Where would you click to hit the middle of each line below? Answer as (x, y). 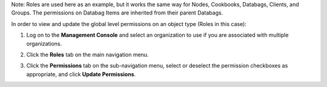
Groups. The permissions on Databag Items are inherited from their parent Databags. (117, 13)
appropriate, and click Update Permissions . (81, 74)
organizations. (44, 43)
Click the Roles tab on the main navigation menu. (88, 54)
